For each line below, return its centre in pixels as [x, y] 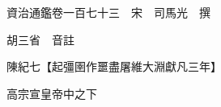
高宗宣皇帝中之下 [51, 93]
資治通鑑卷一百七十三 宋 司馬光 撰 [108, 12]
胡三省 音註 [40, 39]
